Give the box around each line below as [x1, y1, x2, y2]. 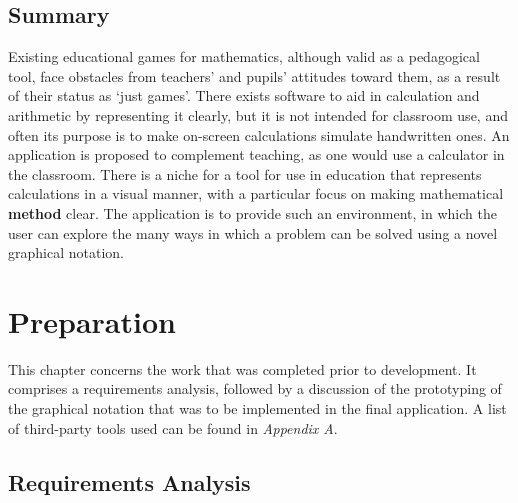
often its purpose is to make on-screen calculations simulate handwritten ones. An [8, 124, 510, 145]
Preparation [8, 300, 176, 341]
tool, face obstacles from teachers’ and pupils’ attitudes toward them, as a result [8, 65, 501, 86]
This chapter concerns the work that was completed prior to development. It [8, 358, 477, 379]
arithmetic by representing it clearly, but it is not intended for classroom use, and [8, 104, 508, 125]
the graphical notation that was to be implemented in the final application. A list [8, 398, 507, 419]
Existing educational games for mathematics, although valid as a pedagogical [8, 46, 480, 67]
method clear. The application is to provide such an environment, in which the [8, 202, 497, 223]
